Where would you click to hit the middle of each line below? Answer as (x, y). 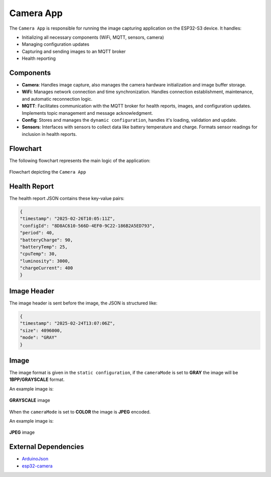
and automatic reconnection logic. (57, 99)
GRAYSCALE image (30, 401)
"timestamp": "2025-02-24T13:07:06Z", (67, 324)
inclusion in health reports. (49, 134)
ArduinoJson (35, 459)
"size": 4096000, (41, 330)
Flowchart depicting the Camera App (48, 172)
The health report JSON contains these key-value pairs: (67, 198)
